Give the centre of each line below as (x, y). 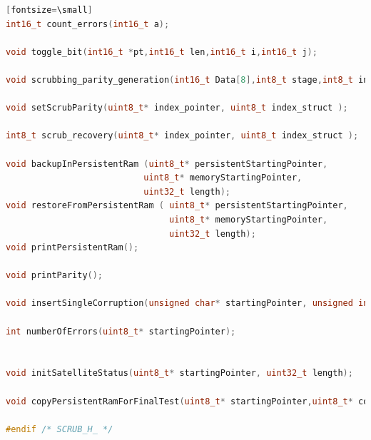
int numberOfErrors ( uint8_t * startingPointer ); (121, 331)
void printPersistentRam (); (72, 248)
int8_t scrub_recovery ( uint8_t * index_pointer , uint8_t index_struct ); (182, 136)
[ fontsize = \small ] (49, 10)
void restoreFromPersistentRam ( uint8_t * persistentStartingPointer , (177, 206)
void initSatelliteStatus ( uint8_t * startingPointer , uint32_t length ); (179, 373)
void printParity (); (55, 276)
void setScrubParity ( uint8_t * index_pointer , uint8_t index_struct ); (177, 108)
